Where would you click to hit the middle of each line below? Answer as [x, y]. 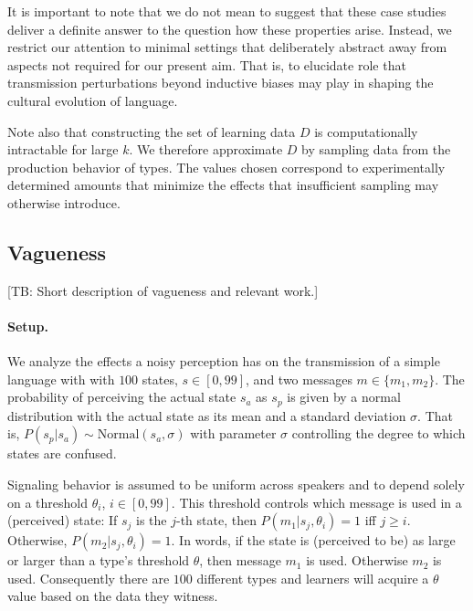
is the [152, 520]
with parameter [233, 433]
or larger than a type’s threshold [99, 560]
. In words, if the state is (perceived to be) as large [313, 540]
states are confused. [62, 453]
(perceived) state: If [63, 520]
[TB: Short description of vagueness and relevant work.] [163, 290]
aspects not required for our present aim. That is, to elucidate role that [207, 64]
